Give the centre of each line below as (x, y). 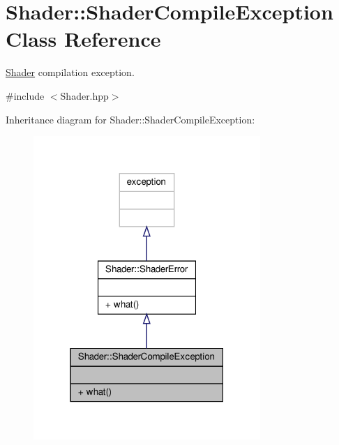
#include (25, 95)
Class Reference (83, 39)
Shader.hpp (84, 95)
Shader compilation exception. (70, 72)
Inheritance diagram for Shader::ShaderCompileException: (130, 119)
